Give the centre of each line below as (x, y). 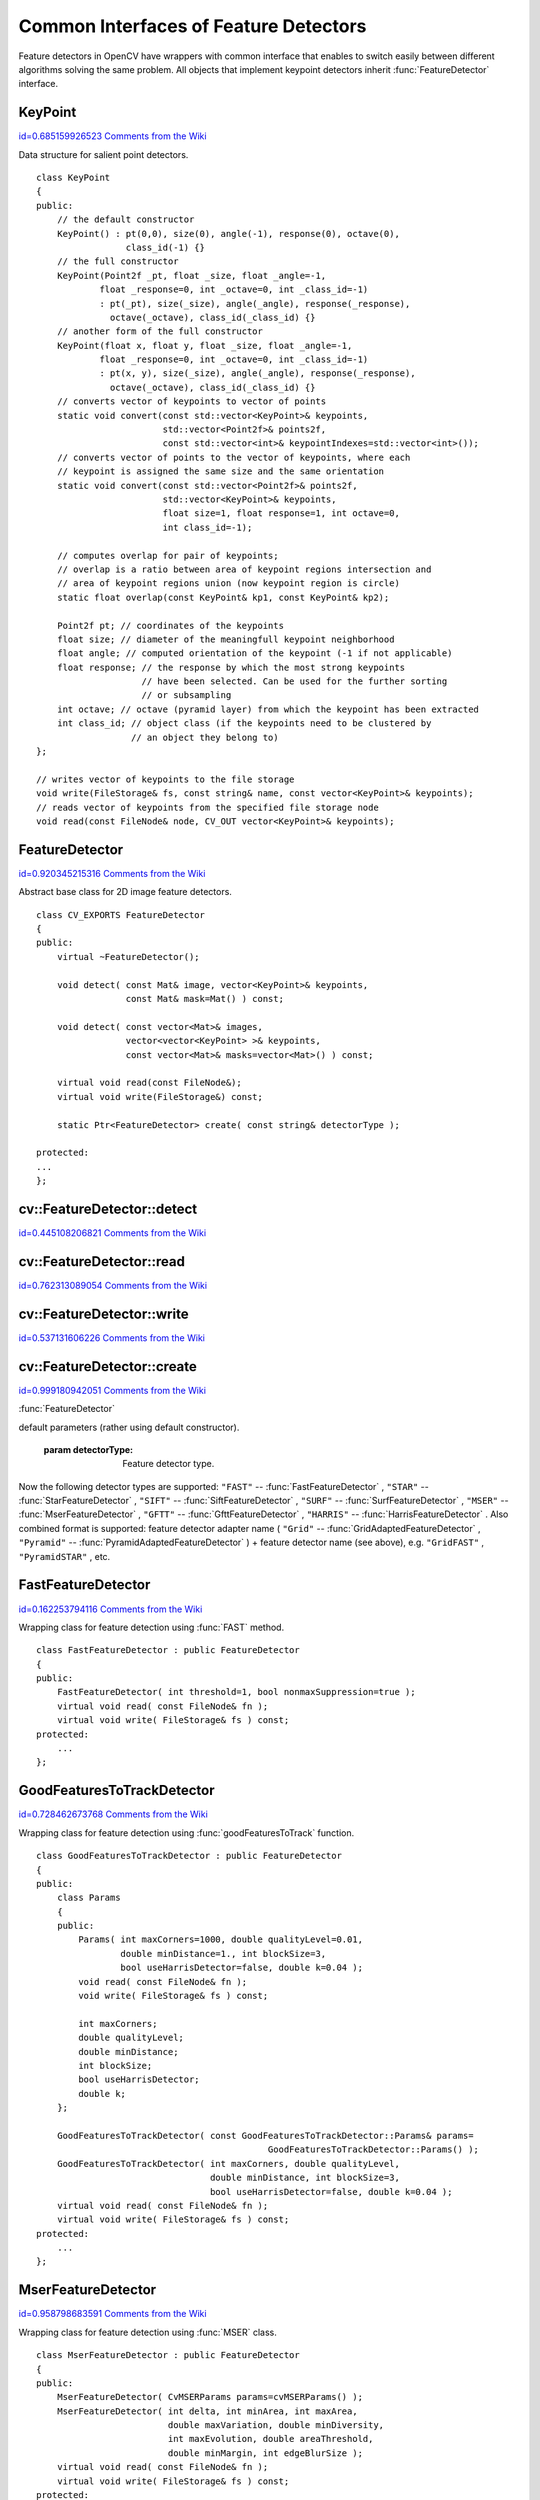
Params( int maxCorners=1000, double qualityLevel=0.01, (221, 1939)
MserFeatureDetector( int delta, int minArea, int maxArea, (207, 2411)
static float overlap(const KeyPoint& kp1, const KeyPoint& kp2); (223, 597)
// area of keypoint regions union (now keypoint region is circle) (228, 583)
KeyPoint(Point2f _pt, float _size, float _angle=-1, (191, 275)
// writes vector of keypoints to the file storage (165, 779)
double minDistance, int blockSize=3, (305, 2178)
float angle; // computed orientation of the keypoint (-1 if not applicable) (254, 653)
